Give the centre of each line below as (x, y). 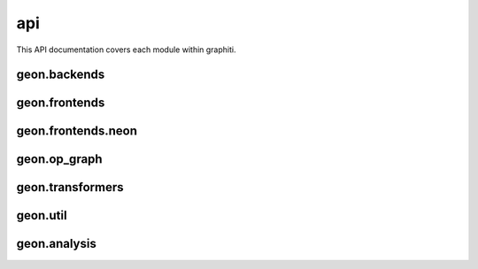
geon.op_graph (59, 159)
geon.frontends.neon (77, 131)
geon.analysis (56, 244)
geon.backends (61, 75)
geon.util (42, 215)
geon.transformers (70, 187)
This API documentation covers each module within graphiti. (126, 50)
